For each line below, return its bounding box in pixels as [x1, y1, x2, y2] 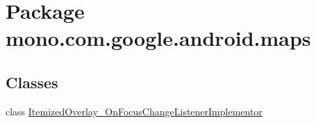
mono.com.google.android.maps [6, 24, 311, 52]
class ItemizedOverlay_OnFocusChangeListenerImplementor [6, 104, 263, 118]
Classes [6, 71, 58, 92]
